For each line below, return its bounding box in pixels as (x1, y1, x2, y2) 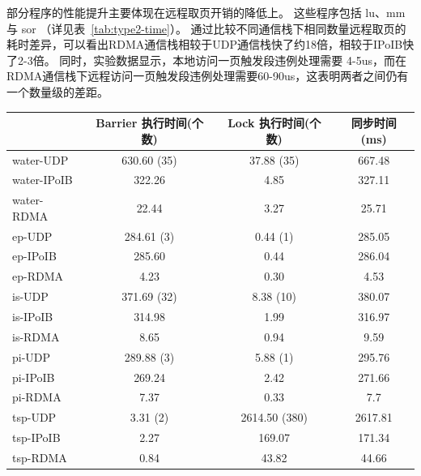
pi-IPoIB (12, 368, 55, 385)
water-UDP (12, 151, 69, 168)
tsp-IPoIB (12, 429, 61, 446)
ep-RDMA (12, 268, 63, 285)
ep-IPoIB (12, 247, 57, 264)
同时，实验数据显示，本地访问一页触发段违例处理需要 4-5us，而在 (59, 51, 406, 68)
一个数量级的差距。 (6, 83, 108, 100)
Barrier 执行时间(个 (96, 114, 203, 131)
